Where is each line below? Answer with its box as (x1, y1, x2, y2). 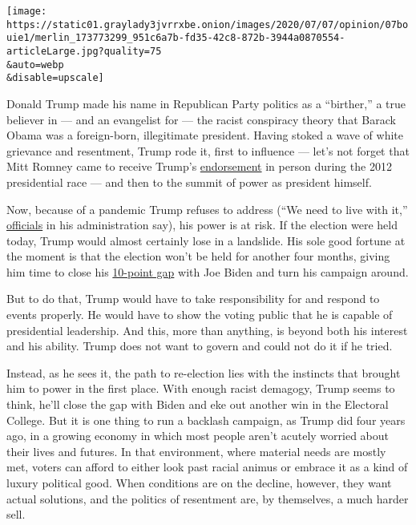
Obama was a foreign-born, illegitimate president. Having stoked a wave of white (6, 127, 403, 143)
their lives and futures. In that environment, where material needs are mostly (6, 442, 386, 459)
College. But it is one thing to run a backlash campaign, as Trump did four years (6, 411, 406, 428)
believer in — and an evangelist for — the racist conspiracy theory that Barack (6, 111, 396, 127)
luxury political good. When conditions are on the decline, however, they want (6, 475, 392, 491)
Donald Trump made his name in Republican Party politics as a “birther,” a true (6, 95, 406, 111)
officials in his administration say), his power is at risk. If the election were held (6, 216, 398, 233)
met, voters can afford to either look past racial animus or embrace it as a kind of (6, 458, 408, 475)
